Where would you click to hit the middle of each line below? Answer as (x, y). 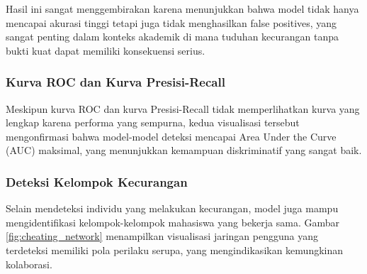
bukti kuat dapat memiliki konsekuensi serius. (106, 50)
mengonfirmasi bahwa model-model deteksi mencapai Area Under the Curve (171, 136)
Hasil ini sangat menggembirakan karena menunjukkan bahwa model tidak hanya (182, 9)
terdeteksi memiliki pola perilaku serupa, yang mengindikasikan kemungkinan (175, 250)
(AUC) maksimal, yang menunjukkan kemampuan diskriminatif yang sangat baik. (184, 150)
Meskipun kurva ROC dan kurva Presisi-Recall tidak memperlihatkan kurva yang (183, 108)
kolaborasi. (29, 264)
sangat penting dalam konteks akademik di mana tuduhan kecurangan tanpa (173, 37)
